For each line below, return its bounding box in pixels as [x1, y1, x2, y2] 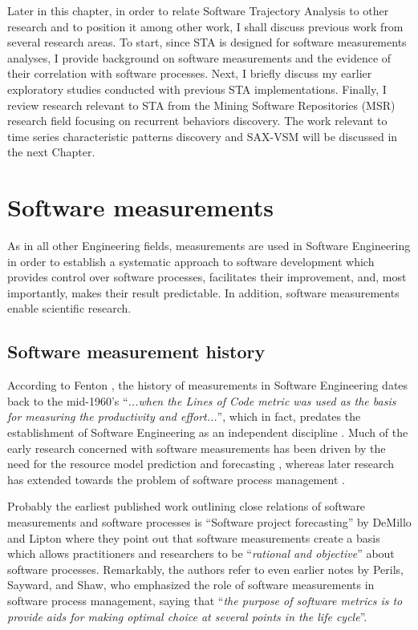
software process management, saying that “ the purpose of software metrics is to [7, 592, 403, 608]
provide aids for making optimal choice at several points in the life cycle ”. [7, 608, 367, 624]
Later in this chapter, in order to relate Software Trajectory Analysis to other [7, 2, 389, 18]
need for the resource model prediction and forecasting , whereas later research [7, 455, 395, 472]
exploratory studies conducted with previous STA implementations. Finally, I [7, 80, 387, 97]
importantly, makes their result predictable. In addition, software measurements [7, 284, 400, 301]
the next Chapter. [7, 143, 95, 160]
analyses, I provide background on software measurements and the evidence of [7, 49, 392, 66]
